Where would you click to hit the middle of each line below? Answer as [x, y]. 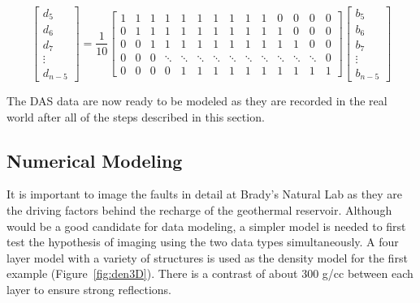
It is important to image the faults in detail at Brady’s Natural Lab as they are [204, 194]
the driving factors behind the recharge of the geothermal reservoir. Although [199, 209]
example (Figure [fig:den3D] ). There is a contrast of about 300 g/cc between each [210, 273]
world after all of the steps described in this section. [136, 116]
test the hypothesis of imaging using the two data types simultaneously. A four [203, 242]
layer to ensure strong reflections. [89, 289]
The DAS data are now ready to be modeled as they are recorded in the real [197, 100]
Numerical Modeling [95, 160]
